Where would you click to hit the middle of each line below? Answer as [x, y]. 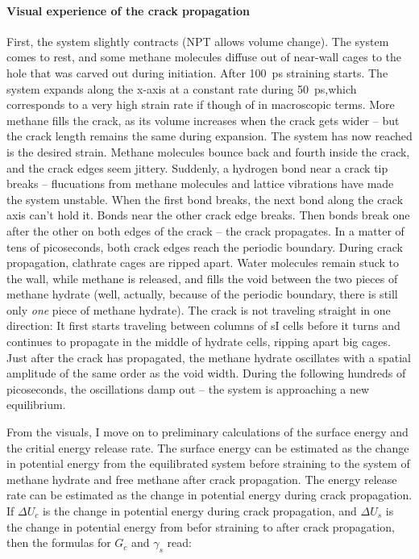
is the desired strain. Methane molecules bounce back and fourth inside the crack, [208, 151]
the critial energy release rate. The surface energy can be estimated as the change [208, 447]
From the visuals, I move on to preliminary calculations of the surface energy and [207, 432]
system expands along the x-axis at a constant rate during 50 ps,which [182, 88]
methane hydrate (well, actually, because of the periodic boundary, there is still [202, 294]
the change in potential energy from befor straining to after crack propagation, [201, 526]
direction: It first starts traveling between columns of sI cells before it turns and [203, 325]
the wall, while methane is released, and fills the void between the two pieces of [202, 278]
